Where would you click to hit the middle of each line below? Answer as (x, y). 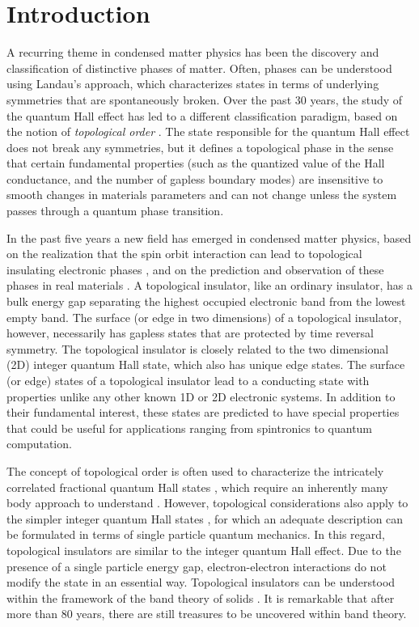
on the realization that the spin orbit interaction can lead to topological (184, 254)
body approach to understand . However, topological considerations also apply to (207, 503)
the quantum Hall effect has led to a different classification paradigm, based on (202, 115)
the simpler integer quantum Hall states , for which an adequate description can (205, 518)
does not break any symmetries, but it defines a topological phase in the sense (200, 147)
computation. (39, 444)
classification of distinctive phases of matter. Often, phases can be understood (199, 68)
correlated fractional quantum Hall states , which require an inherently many (197, 487)
